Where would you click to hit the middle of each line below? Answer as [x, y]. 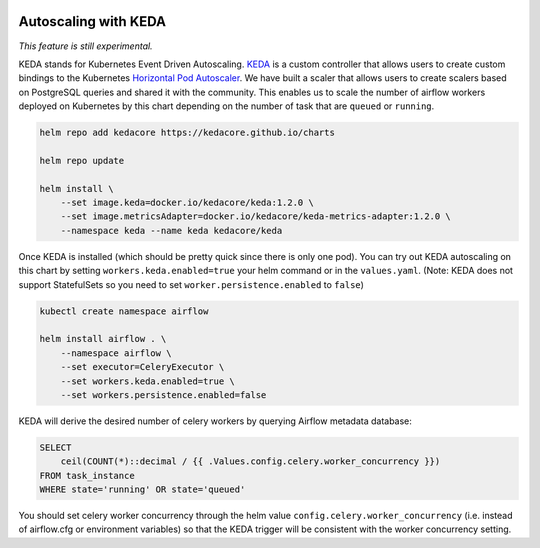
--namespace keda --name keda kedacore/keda [171, 230]
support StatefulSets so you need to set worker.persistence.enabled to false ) [191, 284]
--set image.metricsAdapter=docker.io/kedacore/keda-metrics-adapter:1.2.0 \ [256, 216]
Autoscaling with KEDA [92, 21]
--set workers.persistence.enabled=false [163, 394]
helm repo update [82, 160]
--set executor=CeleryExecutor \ [142, 367]
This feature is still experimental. [86, 46]
